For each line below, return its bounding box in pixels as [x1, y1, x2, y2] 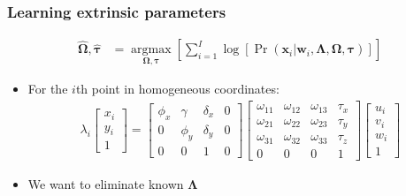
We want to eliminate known [27, 174, 184, 192]
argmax [131, 43, 172, 57]
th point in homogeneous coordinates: [75, 79, 280, 98]
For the [27, 79, 68, 98]
